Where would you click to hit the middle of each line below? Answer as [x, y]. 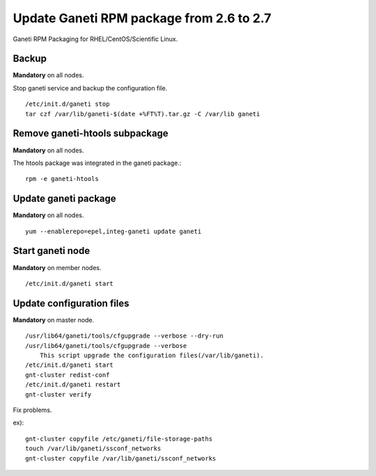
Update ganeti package [64, 199]
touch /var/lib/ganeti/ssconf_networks [93, 449]
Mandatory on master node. [54, 319]
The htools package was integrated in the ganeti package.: [97, 163]
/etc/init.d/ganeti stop [68, 104]
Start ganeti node [52, 251]
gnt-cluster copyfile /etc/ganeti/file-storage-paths [119, 439]
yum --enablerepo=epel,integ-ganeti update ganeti [113, 231]
